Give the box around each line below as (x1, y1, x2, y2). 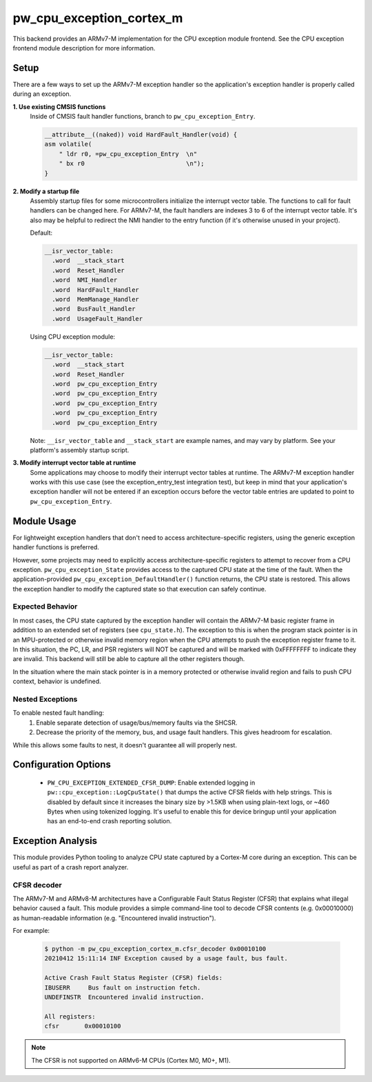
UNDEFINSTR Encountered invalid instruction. (44, 994, 205, 1001)
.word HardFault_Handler (52, 286, 139, 293)
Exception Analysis (12, 835, 98, 847)
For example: (12, 927, 50, 935)
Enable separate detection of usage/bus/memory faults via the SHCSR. (36, 718, 238, 727)
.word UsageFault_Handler (52, 315, 143, 322)
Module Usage (12, 515, 77, 527)
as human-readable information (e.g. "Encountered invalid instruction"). (12, 914, 216, 922)
